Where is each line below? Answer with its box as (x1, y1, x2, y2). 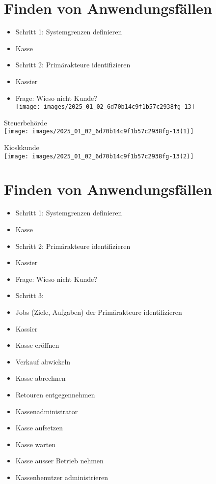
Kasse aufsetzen (15, 423, 63, 433)
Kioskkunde (4, 142, 39, 152)
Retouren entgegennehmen (15, 389, 95, 399)
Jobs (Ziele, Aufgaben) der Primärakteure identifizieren (15, 306, 182, 317)
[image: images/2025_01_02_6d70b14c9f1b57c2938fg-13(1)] (4, 128, 194, 135)
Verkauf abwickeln (15, 356, 71, 366)
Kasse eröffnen (15, 340, 59, 350)
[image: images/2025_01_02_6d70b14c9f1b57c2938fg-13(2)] (4, 152, 194, 160)
